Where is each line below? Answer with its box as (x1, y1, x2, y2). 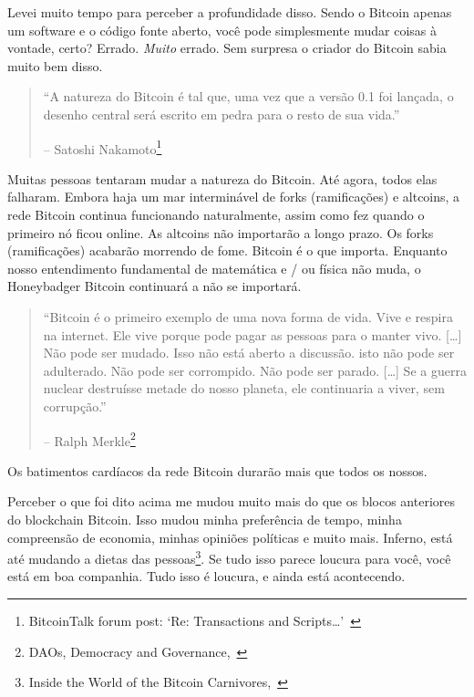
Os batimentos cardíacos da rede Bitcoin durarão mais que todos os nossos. (7, 461, 428, 480)
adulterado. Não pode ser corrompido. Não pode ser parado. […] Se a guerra (43, 360, 467, 380)
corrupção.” (43, 396, 107, 415)
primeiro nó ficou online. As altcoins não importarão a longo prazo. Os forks (7, 223, 434, 242)
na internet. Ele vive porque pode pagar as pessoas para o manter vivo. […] (43, 325, 462, 344)
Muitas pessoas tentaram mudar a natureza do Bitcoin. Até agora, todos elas (7, 169, 438, 188)
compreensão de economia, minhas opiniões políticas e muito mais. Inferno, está (7, 527, 453, 546)
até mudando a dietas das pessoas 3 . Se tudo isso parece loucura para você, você (7, 546, 451, 567)
